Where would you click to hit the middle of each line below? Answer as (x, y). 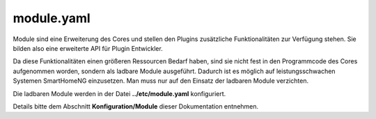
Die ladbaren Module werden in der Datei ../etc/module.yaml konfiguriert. (119, 93)
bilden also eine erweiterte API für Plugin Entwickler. (88, 48)
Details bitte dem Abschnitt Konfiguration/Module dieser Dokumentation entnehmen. (136, 106)
